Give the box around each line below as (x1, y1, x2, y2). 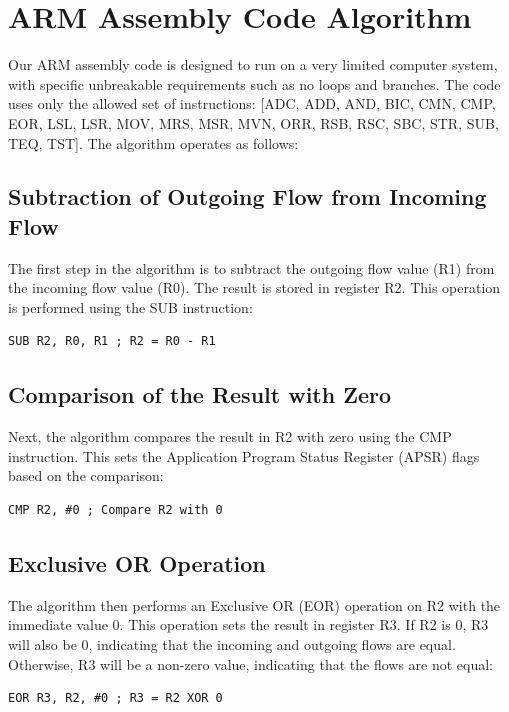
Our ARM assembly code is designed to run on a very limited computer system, (8, 54, 498, 75)
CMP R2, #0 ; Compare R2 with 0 (8, 503, 223, 518)
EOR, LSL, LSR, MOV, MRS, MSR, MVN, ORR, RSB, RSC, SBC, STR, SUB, (8, 112, 499, 133)
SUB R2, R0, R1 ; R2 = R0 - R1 (8, 334, 216, 349)
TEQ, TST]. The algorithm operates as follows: (8, 132, 299, 153)
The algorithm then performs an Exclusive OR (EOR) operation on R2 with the (8, 594, 501, 615)
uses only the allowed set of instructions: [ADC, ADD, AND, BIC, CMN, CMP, (8, 93, 496, 114)
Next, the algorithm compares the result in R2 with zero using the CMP (8, 426, 452, 447)
